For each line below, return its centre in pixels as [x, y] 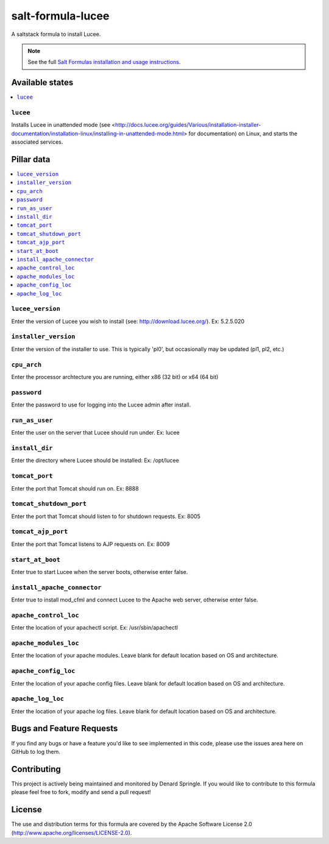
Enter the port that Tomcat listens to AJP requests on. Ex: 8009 [90, 544]
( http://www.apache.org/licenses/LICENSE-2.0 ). [72, 832]
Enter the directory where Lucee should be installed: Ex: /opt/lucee [95, 461]
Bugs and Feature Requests [65, 729]
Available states [42, 83]
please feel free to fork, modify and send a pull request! [81, 792]
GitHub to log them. [36, 751]
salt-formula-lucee [60, 16]
